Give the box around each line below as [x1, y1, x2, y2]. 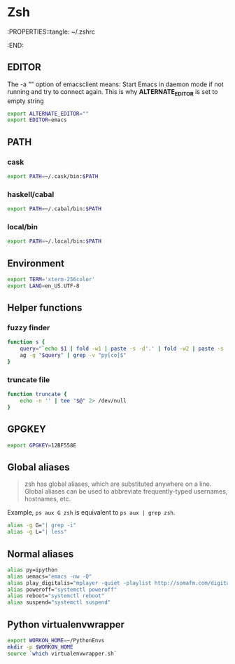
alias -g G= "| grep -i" [7, 522, 77, 529]
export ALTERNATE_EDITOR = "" [7, 110, 90, 117]
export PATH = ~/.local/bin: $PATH [7, 238, 101, 245]
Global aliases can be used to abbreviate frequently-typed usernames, [24, 487, 228, 496]
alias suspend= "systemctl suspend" [7, 599, 111, 607]
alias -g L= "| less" [7, 529, 68, 536]
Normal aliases [7, 548, 74, 560]
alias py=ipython [7, 566, 58, 574]
